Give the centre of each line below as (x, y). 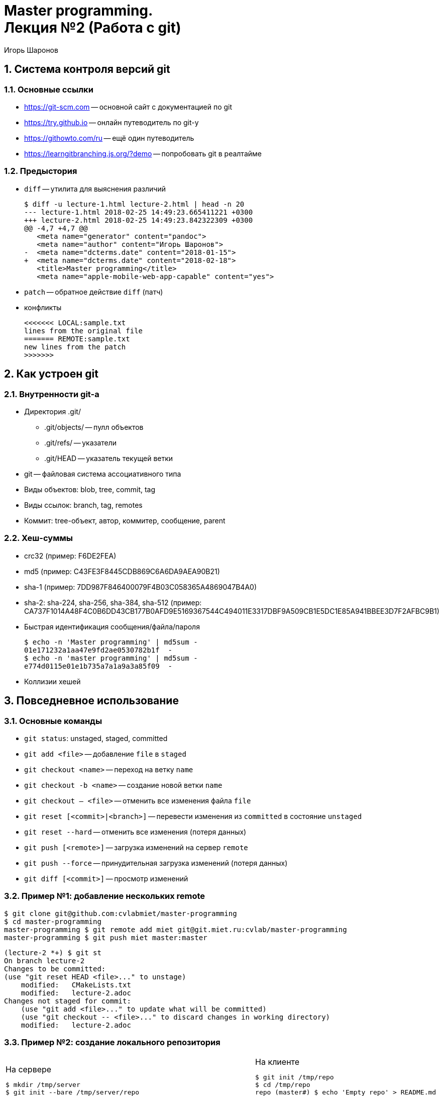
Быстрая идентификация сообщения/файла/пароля (112, 626)
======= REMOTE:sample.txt (77, 339)
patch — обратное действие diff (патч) (94, 292)
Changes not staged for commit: (68, 1001)
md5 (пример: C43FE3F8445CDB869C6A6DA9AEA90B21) (122, 571)
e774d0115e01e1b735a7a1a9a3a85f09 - (98, 666)
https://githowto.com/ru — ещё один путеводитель (109, 138)
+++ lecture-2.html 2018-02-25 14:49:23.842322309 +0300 (139, 220)
